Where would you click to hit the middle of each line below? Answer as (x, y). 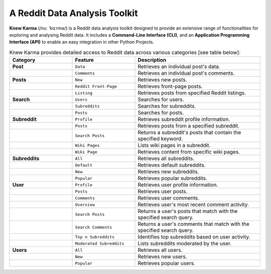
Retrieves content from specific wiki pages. (189, 152)
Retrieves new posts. (162, 80)
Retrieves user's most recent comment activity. (193, 205)
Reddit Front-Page (96, 86)
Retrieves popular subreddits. (173, 178)
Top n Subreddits (95, 237)
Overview (85, 204)
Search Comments (94, 227)
